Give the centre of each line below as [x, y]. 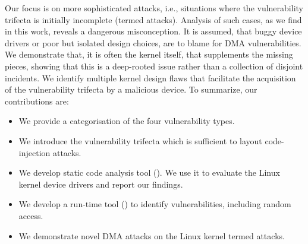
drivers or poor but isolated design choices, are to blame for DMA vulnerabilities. [153, 42]
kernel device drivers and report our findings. [101, 184]
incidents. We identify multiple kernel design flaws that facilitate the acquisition [150, 77]
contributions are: [37, 101]
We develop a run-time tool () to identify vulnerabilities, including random [155, 204]
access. [31, 215]
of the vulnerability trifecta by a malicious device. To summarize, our [131, 89]
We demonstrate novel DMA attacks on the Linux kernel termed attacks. [152, 235]
